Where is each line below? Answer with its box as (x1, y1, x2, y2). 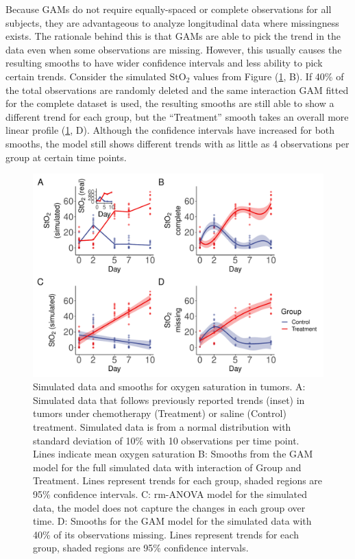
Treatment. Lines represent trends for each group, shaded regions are (33, 473, 323, 488)
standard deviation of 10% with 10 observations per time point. (33, 433, 299, 447)
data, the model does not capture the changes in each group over (33, 500, 306, 514)
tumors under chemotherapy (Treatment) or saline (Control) (33, 406, 286, 420)
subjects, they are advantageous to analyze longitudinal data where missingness (5, 15, 339, 29)
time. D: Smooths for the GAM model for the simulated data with (33, 514, 312, 528)
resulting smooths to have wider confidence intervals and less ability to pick (5, 56, 323, 70)
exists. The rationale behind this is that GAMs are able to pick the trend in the (5, 29, 341, 43)
